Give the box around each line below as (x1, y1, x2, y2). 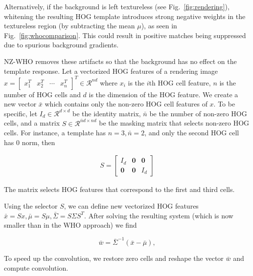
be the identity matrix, (72, 108, 141, 118)
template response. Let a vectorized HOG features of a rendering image (4, 65, 218, 76)
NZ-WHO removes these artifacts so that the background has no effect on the (4, 56, 237, 66)
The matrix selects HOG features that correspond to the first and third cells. (4, 184, 235, 194)
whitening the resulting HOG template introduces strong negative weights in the (4, 11, 246, 21)
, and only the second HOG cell (144, 127, 239, 138)
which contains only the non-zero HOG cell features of (45, 99, 207, 109)
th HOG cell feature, (149, 77, 211, 87)
